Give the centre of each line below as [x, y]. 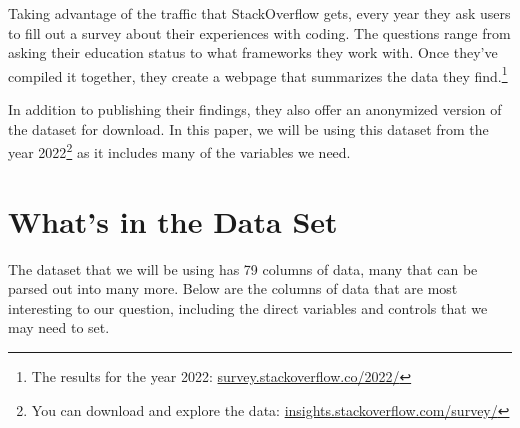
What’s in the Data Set [173, 220]
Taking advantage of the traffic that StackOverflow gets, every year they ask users [259, 13]
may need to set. [59, 327]
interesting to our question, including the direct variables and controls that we [248, 307]
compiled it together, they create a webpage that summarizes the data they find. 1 [258, 74]
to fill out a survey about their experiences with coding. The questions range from [259, 32]
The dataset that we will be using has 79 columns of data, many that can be [243, 268]
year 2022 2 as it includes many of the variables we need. [179, 150]
